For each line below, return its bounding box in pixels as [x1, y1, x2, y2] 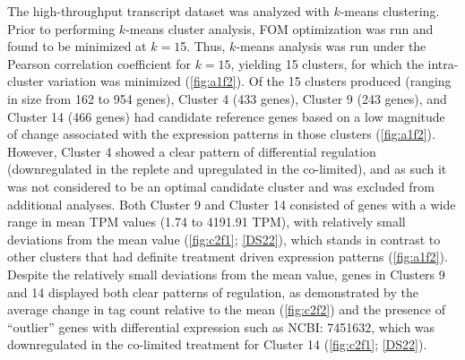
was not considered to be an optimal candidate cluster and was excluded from [7, 176, 435, 195]
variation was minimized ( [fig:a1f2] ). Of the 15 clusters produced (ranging [47, 72, 452, 90]
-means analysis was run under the [236, 37, 426, 56]
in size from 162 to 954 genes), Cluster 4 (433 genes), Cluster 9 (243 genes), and [7, 89, 447, 107]
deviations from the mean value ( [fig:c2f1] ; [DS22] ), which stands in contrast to [7, 229, 441, 248]
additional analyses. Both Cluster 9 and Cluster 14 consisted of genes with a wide [7, 194, 456, 213]
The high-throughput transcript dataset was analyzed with [7, 2, 330, 20]
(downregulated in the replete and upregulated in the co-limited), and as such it [7, 159, 447, 178]
